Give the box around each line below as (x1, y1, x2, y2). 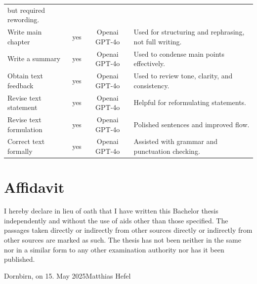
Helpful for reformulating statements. (133, 97, 246, 107)
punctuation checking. (133, 145, 200, 156)
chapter (7, 36, 30, 46)
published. (4, 254, 35, 264)
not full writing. (133, 36, 182, 46)
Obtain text (7, 71, 43, 81)
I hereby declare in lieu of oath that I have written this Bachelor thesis (4, 206, 218, 216)
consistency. (133, 80, 170, 90)
